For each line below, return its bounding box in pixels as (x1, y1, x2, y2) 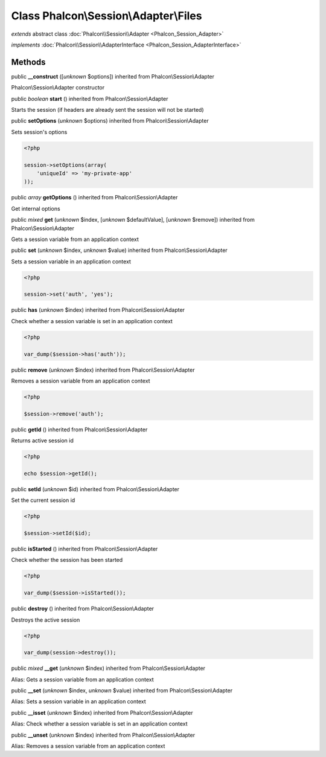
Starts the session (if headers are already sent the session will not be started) (11, 106, 205, 114)
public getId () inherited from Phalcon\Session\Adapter (11, 426, 148, 433)
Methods (11, 57, 46, 67)
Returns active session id (11, 437, 74, 444)
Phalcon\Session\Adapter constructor (11, 84, 105, 91)
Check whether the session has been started (11, 556, 123, 564)
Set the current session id (11, 497, 75, 504)
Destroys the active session (11, 616, 80, 623)
